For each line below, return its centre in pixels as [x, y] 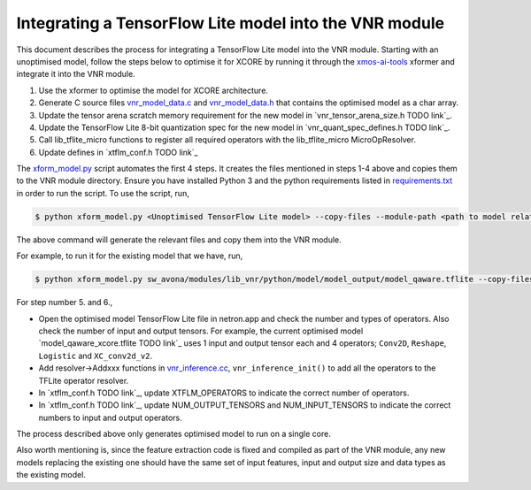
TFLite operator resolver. [84, 380]
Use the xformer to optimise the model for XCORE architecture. [154, 90]
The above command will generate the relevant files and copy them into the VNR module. [179, 240]
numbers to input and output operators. [111, 417]
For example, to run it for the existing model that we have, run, [130, 256]
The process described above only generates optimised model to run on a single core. [173, 434]
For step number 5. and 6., [65, 302]
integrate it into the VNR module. [76, 74]
